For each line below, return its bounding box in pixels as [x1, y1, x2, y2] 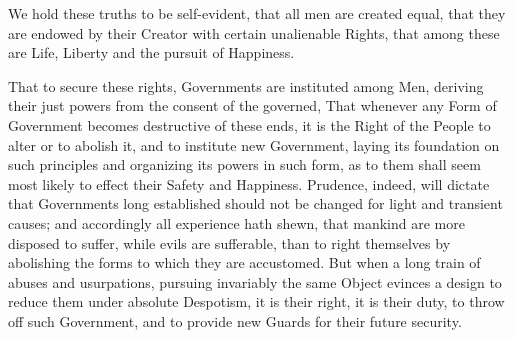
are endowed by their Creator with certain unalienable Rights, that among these [8, 22, 500, 43]
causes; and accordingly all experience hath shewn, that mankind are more [8, 212, 465, 233]
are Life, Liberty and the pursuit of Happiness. [8, 42, 295, 63]
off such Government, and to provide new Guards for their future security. [8, 310, 462, 331]
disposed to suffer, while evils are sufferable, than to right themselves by [8, 232, 451, 253]
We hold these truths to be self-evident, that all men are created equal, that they [8, 3, 506, 23]
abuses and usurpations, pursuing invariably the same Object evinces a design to [8, 271, 502, 292]
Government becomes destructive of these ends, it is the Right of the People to [8, 114, 491, 135]
